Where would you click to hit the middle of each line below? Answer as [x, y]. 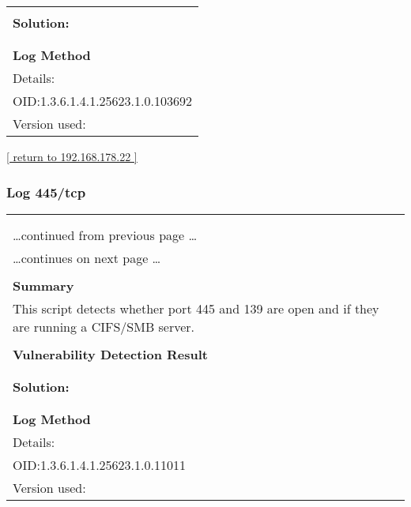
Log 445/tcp [46, 192]
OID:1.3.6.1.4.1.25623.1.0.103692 [102, 101]
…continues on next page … [87, 257]
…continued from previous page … [105, 235]
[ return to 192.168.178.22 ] [72, 156]
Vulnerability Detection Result [110, 354]
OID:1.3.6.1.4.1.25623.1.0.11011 [99, 464]
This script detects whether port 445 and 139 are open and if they [196, 308]
